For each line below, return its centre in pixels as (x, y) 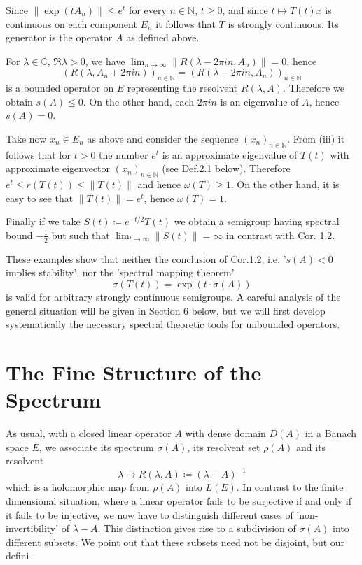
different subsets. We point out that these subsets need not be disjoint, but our (175, 542)
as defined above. (163, 37)
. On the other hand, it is (285, 184)
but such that (81, 235)
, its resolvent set (224, 446)
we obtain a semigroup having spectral (257, 221)
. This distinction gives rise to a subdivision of (197, 528)
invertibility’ (32, 528)
